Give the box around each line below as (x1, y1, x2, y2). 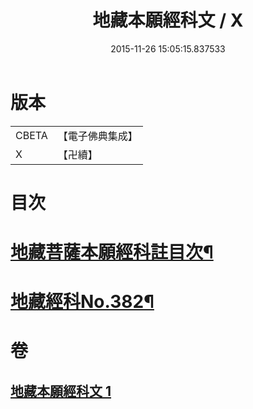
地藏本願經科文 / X (92, 9, 244, 32)
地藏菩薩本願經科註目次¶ (10, 241, 214, 264)
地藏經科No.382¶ (10, 291, 155, 313)
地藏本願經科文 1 (10, 382, 112, 400)
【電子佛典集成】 (57, 129, 138, 143)
